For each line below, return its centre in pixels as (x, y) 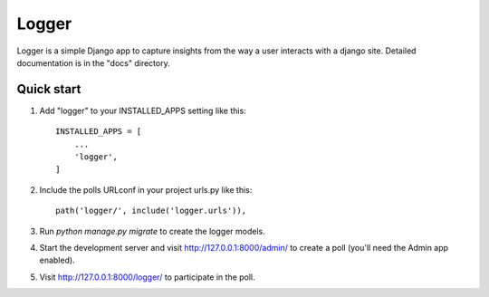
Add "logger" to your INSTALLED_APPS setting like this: (143, 110)
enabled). (58, 260)
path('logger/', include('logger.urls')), (151, 211)
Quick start (49, 89)
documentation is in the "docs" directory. (94, 62)
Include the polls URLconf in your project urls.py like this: (146, 189)
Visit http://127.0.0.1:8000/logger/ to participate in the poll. (147, 277)
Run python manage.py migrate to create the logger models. (153, 231)
